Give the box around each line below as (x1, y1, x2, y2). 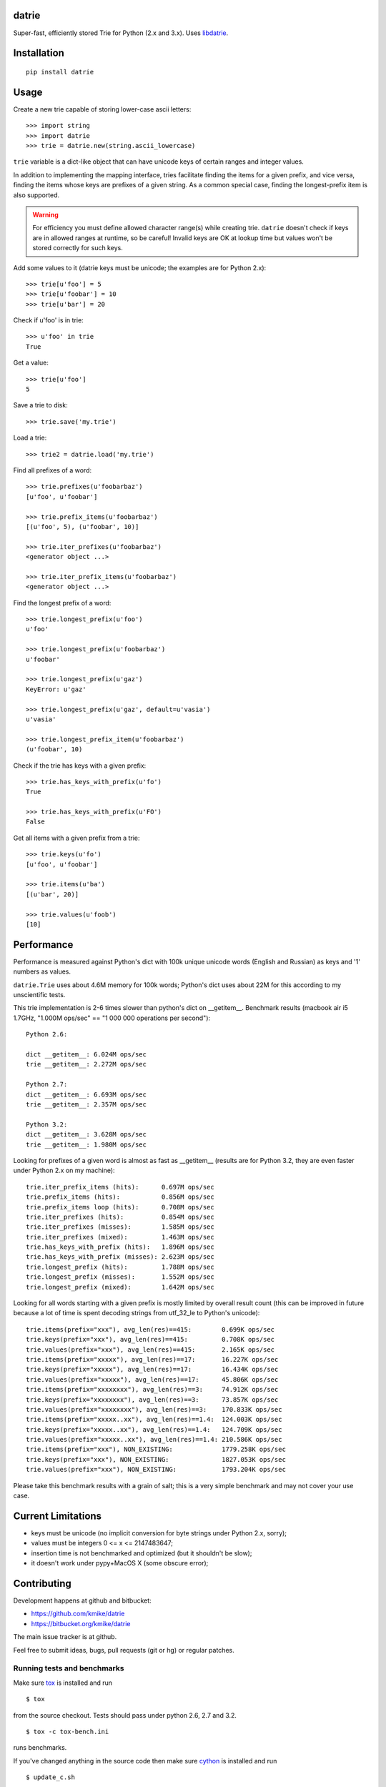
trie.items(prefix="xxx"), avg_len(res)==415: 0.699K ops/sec (26, 1325, 275, 1333)
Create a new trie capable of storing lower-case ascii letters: (13, 104, 192, 114)
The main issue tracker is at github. (13, 1633, 117, 1641)
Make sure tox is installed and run (13, 1678, 113, 1687)
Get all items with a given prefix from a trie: (13, 833, 140, 842)
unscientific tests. (13, 991, 66, 999)
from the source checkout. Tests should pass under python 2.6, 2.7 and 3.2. (13, 1711, 237, 1719)
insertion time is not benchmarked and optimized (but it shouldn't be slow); (31, 1548, 252, 1558)
